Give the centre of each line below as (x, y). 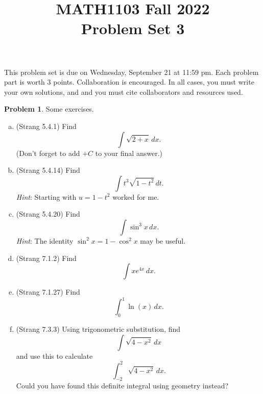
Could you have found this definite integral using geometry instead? (122, 386)
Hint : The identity (45, 240)
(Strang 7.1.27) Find (48, 292)
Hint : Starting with (46, 196)
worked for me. (136, 196)
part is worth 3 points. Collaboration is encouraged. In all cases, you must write (129, 82)
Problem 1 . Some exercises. (49, 109)
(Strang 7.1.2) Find (46, 258)
